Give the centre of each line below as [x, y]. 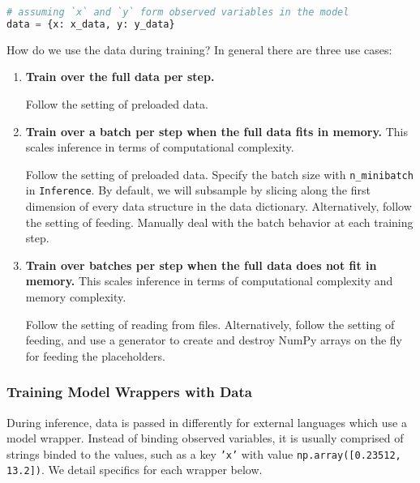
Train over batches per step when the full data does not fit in [201, 265]
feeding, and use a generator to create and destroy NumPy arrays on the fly [214, 340]
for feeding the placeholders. [95, 355]
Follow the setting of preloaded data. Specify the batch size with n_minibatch [219, 174]
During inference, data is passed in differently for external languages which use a [207, 422]
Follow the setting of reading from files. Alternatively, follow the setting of [210, 324]
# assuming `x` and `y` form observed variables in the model [178, 12]
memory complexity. [76, 297]
